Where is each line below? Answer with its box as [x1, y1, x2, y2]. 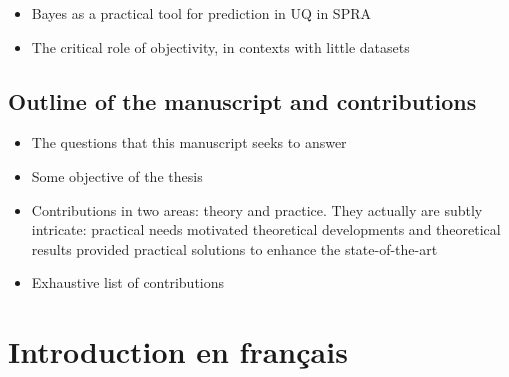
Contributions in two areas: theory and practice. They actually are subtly [31, 199, 483, 220]
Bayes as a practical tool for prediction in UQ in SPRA [31, 3, 371, 23]
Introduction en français [8, 331, 348, 372]
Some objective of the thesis [31, 165, 203, 186]
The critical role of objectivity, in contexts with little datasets [31, 36, 410, 57]
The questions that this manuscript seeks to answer [31, 132, 347, 153]
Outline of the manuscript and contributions [8, 85, 477, 116]
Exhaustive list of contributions [31, 272, 225, 293]
